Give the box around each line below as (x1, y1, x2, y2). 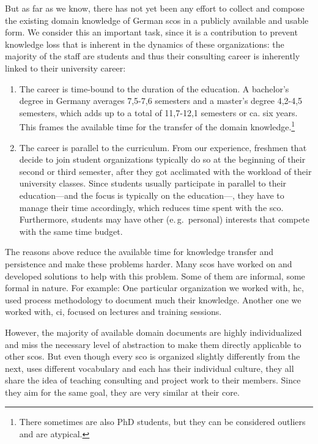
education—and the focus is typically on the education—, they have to (19, 188, 284, 201)
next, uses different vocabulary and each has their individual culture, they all (5, 361, 294, 374)
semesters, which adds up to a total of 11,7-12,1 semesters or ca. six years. (19, 106, 298, 119)
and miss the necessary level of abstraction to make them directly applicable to (5, 338, 301, 350)
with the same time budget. (19, 224, 123, 237)
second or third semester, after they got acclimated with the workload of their (19, 165, 312, 177)
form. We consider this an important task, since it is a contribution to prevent (5, 26, 298, 39)
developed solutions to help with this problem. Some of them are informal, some (5, 269, 305, 282)
